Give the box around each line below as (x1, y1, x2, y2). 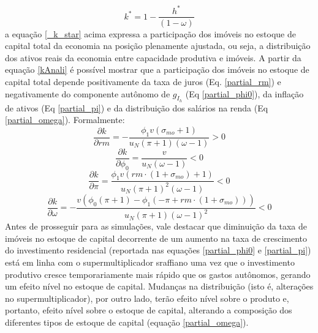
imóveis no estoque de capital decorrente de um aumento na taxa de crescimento (5, 231, 307, 244)
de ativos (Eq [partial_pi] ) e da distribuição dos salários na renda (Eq (5, 101, 268, 114)
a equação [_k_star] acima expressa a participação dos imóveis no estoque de (5, 27, 296, 40)
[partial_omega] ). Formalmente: (5, 113, 125, 126)
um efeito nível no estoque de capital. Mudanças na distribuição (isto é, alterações (5, 280, 314, 293)
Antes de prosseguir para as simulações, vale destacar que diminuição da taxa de (5, 220, 307, 233)
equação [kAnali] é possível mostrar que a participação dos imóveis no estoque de (5, 63, 309, 76)
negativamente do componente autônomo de (5, 87, 170, 100)
